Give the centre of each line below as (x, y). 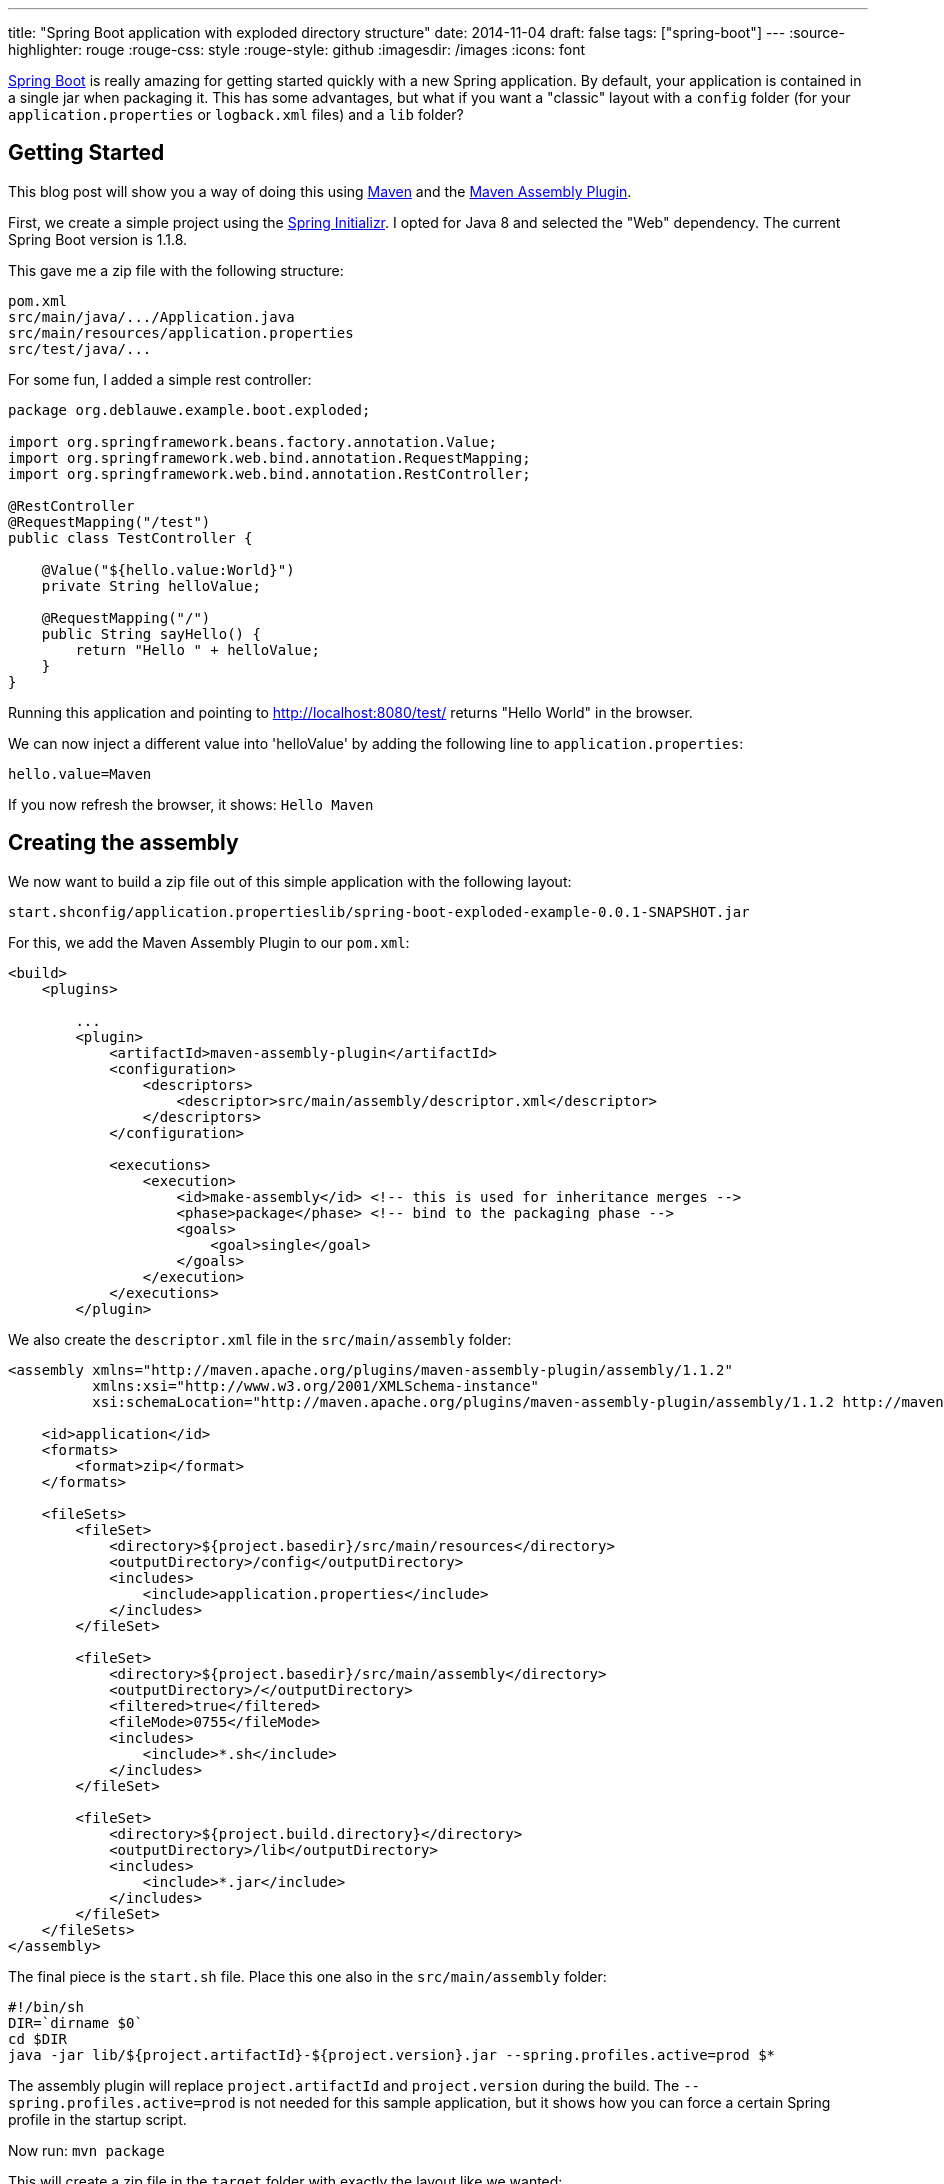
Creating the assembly (123, 843)
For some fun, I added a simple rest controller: (160, 379)
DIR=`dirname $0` (75, 2022)
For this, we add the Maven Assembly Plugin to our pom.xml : (209, 942)
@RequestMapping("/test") (109, 521)
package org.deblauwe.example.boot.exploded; (189, 409)
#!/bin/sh (46, 2006)
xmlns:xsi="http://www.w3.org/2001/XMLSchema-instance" (316, 1385)
